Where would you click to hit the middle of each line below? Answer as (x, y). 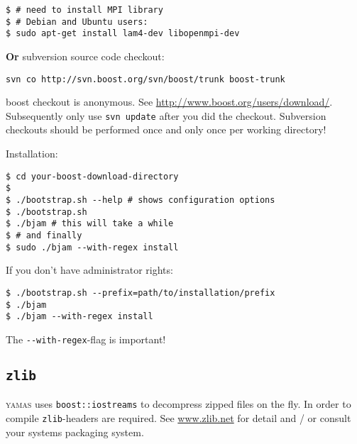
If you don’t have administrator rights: (89, 270)
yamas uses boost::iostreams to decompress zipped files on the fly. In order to (178, 404)
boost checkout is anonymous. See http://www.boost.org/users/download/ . (169, 102)
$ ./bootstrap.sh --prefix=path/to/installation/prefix (141, 293)
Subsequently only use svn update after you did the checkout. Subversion (166, 115)
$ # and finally (44, 235)
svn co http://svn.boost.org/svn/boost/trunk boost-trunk (145, 79)
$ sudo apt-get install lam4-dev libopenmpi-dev (123, 34)
